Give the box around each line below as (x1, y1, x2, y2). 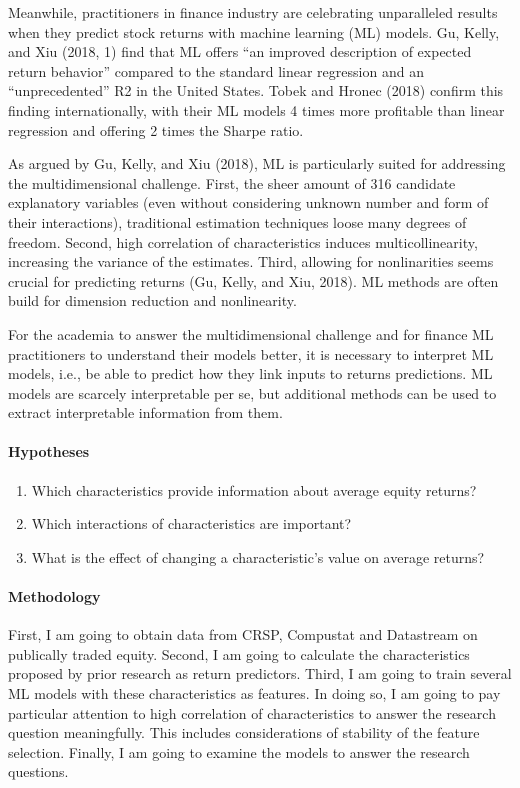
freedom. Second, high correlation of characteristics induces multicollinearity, (8, 231, 478, 252)
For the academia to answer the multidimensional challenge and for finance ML (8, 323, 494, 344)
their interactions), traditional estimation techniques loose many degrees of (8, 211, 467, 232)
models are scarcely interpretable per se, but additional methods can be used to (8, 382, 497, 403)
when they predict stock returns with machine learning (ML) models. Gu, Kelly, (8, 21, 500, 42)
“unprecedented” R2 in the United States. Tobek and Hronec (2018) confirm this (8, 80, 504, 101)
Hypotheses (8, 441, 90, 462)
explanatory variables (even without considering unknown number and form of (8, 192, 489, 213)
